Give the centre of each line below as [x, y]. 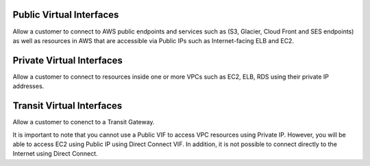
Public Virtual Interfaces [66, 15]
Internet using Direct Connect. [56, 154]
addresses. [28, 86]
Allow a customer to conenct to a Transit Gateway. [84, 122]
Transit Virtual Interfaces [67, 106]
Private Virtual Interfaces [68, 60]
